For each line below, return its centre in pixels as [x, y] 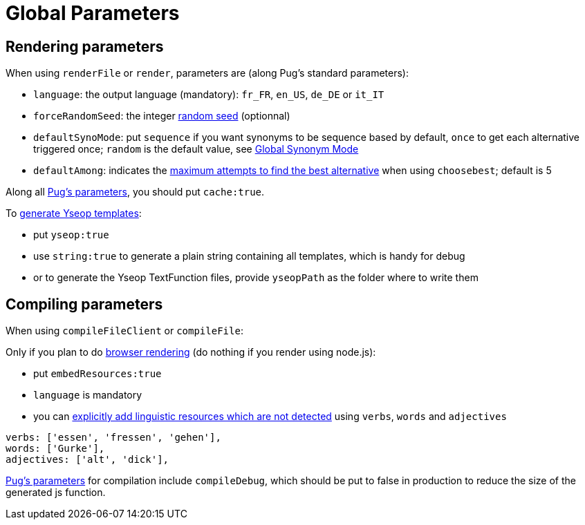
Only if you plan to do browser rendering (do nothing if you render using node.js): [191, 352]
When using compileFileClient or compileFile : [124, 331]
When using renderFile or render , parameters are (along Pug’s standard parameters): [207, 73]
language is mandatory [88, 395]
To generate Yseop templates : [74, 213]
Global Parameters [93, 13]
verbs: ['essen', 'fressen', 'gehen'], [113, 438]
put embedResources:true [98, 374]
